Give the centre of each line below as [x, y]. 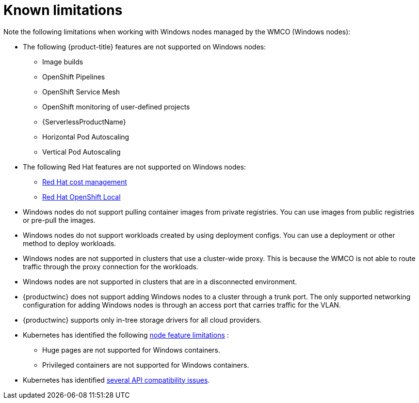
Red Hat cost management [85, 182]
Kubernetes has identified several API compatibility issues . [116, 380]
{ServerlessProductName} [84, 122]
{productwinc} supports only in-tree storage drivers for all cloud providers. [142, 320]
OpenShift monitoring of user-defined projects [116, 107]
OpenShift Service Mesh [81, 92]
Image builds [63, 62]
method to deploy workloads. [70, 243]
